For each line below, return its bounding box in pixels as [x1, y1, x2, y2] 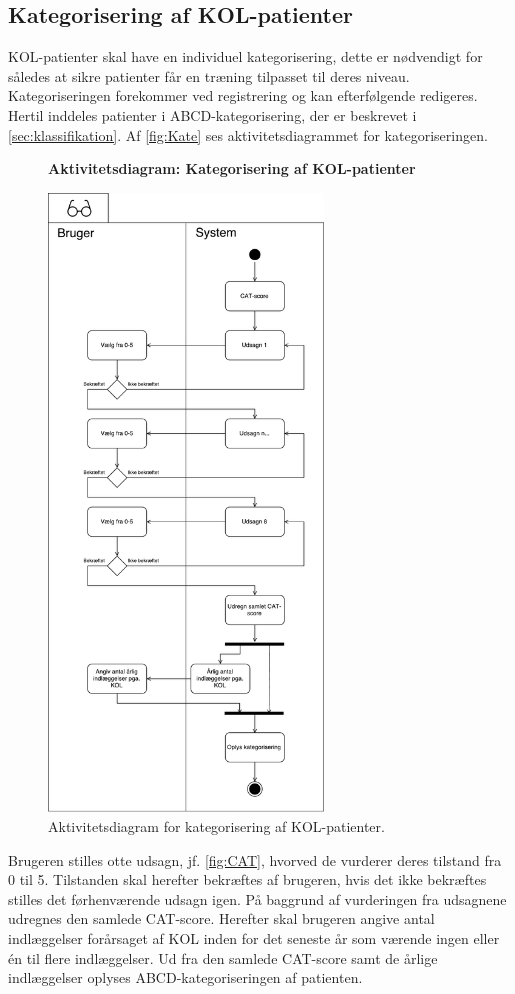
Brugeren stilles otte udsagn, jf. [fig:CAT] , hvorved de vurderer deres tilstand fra [8, 849, 502, 870]
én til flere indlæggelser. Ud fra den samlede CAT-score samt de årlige [8, 947, 438, 968]
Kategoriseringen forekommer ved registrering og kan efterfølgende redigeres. [8, 85, 478, 106]
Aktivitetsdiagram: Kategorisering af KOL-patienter [48, 158, 416, 179]
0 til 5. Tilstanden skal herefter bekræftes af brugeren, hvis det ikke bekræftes [8, 869, 487, 890]
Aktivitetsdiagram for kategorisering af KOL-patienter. [48, 815, 385, 836]
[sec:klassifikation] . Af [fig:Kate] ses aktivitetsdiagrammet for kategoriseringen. [8, 124, 488, 145]
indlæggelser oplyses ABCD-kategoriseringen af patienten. [8, 967, 363, 988]
